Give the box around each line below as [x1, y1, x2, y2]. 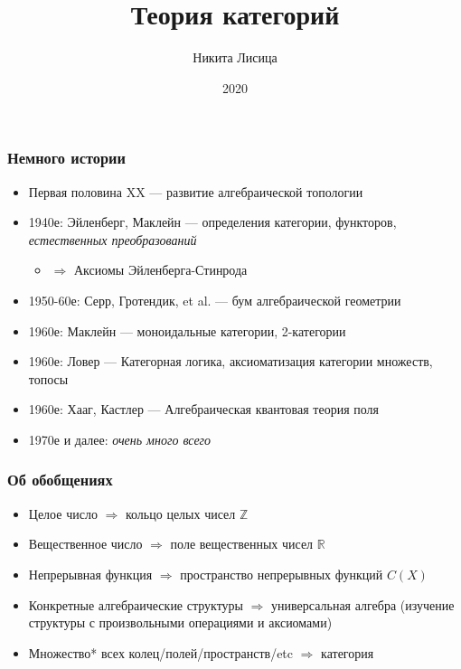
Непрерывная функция [28, 564, 153, 583]
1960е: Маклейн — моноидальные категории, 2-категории [28, 321, 346, 340]
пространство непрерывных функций [180, 564, 383, 583]
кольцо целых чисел [125, 504, 236, 523]
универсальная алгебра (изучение [271, 595, 455, 614]
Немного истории [7, 146, 126, 169]
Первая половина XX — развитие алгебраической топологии [28, 182, 363, 201]
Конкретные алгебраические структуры [28, 595, 244, 614]
